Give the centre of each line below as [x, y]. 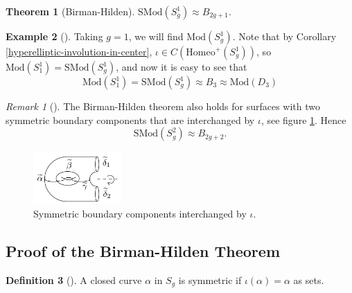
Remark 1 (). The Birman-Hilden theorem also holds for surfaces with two [163, 106]
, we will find [156, 36]
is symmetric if [210, 280]
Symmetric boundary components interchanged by [140, 214]
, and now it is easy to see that [182, 66]
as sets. [309, 280]
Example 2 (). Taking [54, 36]
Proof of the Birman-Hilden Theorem [143, 251]
